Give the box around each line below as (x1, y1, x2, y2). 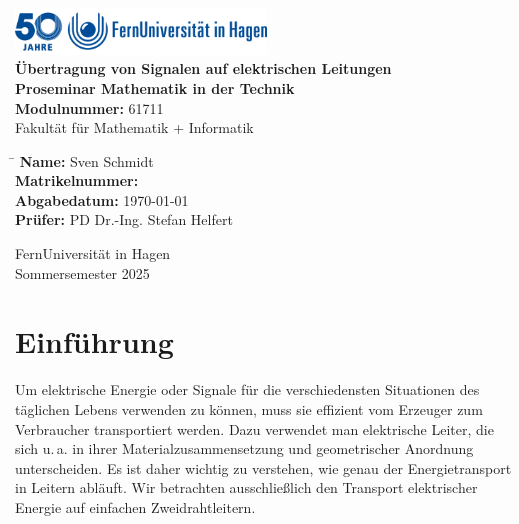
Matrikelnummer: (15, 170, 139, 191)
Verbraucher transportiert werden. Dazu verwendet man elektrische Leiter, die (15, 418, 494, 439)
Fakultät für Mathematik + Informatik (15, 117, 254, 138)
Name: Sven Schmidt (19, 150, 154, 171)
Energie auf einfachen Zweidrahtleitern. (15, 496, 256, 517)
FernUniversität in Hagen (15, 243, 171, 264)
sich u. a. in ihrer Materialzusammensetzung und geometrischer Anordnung (15, 438, 474, 459)
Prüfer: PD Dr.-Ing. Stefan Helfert (15, 209, 233, 230)
